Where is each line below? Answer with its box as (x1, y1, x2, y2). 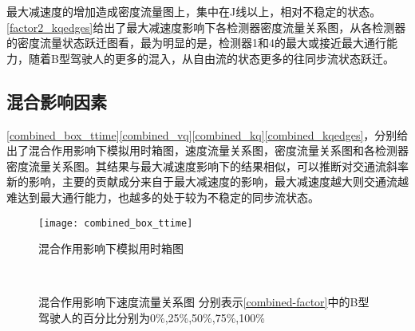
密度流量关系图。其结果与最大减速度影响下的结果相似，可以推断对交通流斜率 (6, 157, 409, 174)
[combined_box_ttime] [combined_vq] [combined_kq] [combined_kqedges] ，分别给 (6, 126, 409, 143)
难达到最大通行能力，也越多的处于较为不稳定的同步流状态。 (6, 188, 319, 205)
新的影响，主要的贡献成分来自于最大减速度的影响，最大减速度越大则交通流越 (6, 173, 409, 190)
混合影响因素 (6, 89, 107, 113)
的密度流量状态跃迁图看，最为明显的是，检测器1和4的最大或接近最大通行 (6, 34, 386, 51)
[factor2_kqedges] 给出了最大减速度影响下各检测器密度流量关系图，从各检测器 (6, 18, 406, 35)
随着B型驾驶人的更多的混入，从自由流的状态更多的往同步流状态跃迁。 (28, 49, 394, 66)
